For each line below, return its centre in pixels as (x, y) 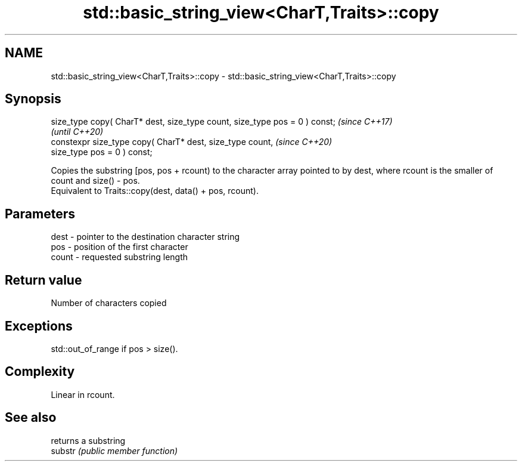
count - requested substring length (119, 257)
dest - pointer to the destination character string (145, 237)
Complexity (40, 372)
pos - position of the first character (119, 247)
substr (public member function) (114, 450)
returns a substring (88, 440)
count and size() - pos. (95, 181)
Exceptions (39, 326)
